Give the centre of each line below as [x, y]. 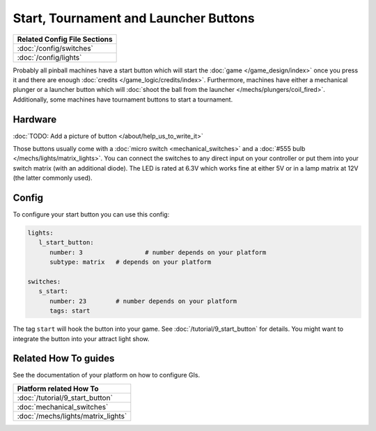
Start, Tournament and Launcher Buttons [134, 18]
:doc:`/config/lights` [49, 57]
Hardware [35, 119]
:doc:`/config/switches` [55, 48]
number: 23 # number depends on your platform [143, 301]
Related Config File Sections [65, 39]
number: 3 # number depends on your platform [158, 252]
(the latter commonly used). [53, 178]
